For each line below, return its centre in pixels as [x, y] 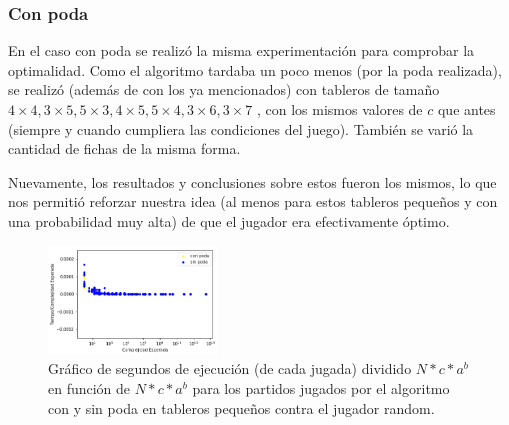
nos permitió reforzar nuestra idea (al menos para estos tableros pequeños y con [253, 201]
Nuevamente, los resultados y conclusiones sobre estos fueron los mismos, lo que [252, 181]
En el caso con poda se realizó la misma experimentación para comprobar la [241, 50]
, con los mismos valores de [340, 109]
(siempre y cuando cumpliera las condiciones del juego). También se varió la [241, 128]
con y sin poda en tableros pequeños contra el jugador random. [241, 407]
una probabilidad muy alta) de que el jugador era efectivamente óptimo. [229, 220]
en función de [89, 388]
